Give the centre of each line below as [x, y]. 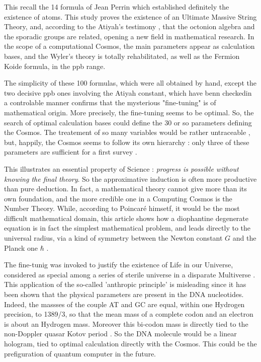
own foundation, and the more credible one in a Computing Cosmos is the [118, 198]
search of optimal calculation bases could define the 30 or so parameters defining [128, 122]
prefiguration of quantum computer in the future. [80, 353]
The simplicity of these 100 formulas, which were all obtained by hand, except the [130, 83]
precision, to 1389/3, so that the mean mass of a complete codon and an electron [129, 314]
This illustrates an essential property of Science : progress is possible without [121, 168]
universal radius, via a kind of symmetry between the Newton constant [113, 238]
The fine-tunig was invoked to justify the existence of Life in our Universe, [119, 265]
